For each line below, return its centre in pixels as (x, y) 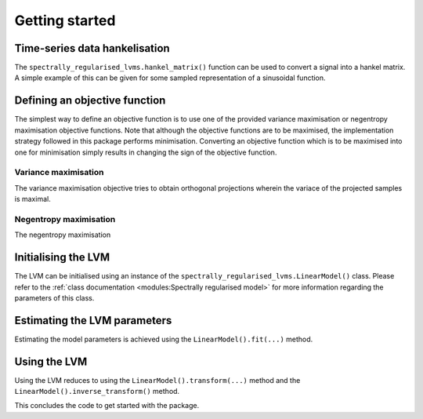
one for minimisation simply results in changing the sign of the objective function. (146, 152)
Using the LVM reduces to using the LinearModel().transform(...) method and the (157, 380)
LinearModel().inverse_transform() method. (97, 392)
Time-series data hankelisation (92, 48)
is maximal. (33, 199)
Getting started (65, 20)
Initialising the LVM (62, 258)
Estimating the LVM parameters (93, 321)
